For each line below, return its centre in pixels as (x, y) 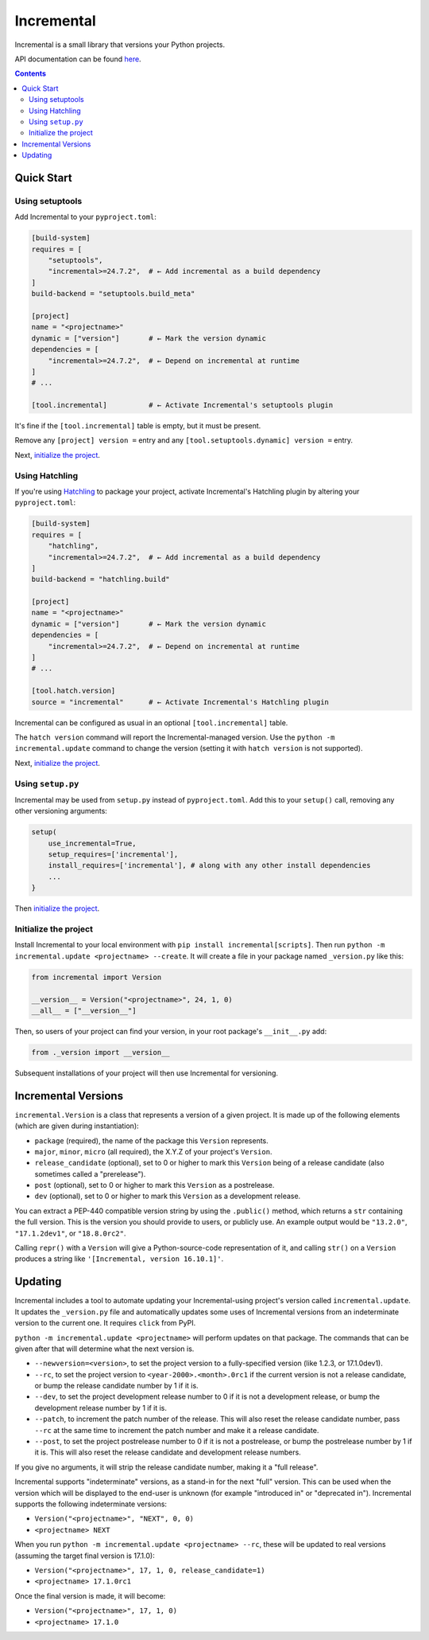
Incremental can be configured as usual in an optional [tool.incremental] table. (151, 722)
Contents (31, 74)
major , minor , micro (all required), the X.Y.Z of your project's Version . (153, 1151)
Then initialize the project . (57, 908)
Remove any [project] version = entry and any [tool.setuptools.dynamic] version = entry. (184, 440)
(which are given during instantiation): (77, 1126)
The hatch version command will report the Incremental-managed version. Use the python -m (175, 737)
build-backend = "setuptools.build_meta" (113, 294)
